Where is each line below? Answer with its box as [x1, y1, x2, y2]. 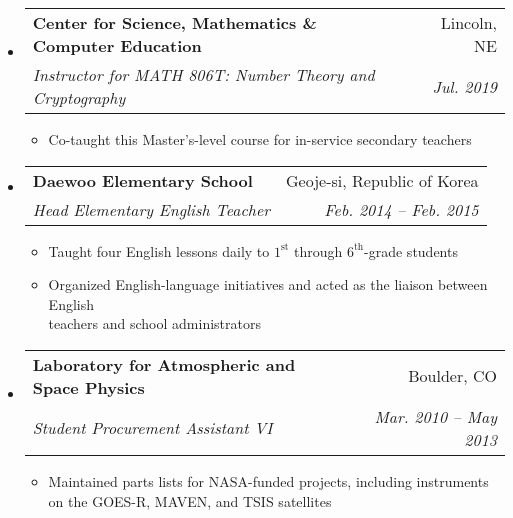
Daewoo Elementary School [32, 168, 253, 192]
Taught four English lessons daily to [48, 240, 270, 261]
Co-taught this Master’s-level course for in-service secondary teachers [48, 129, 472, 149]
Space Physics [32, 375, 145, 399]
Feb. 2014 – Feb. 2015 [324, 197, 479, 221]
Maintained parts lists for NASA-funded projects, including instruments [48, 470, 489, 491]
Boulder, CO [408, 364, 497, 388]
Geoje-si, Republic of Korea [286, 168, 479, 192]
